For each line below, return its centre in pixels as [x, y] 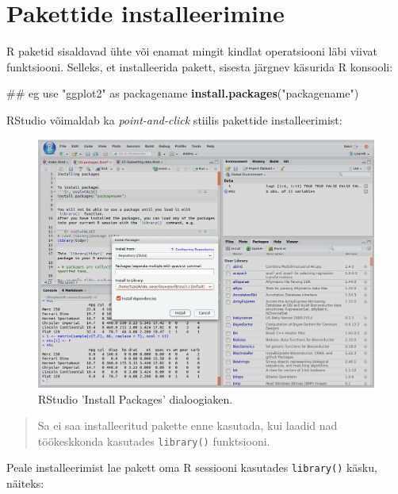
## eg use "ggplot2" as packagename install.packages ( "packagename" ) [183, 93]
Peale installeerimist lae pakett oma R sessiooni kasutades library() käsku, [192, 467]
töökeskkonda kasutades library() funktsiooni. [154, 440]
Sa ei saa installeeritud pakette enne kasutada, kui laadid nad [188, 425]
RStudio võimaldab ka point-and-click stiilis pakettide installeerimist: [174, 119]
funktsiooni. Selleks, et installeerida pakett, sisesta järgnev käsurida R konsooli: [200, 66]
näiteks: [25, 483]
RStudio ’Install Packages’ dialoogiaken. [136, 398]
